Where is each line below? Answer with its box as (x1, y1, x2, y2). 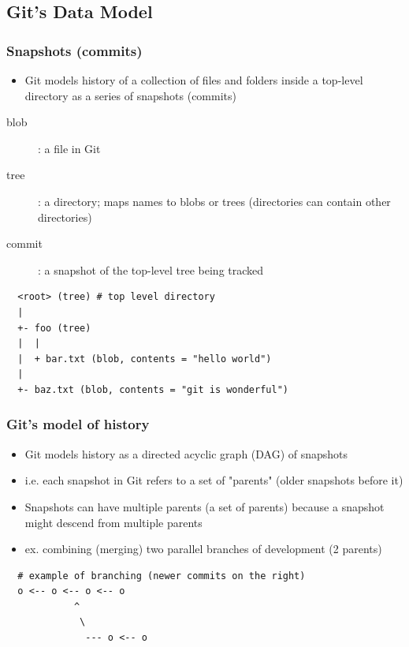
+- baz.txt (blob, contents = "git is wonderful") (17, 383, 288, 395)
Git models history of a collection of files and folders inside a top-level (24, 72, 363, 88)
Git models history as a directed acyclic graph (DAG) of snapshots (24, 445, 348, 462)
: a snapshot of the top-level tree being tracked (38, 261, 264, 278)
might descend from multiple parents (24, 514, 203, 530)
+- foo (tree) (17, 322, 91, 334)
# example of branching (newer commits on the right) (17, 570, 306, 582)
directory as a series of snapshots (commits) (24, 87, 236, 103)
